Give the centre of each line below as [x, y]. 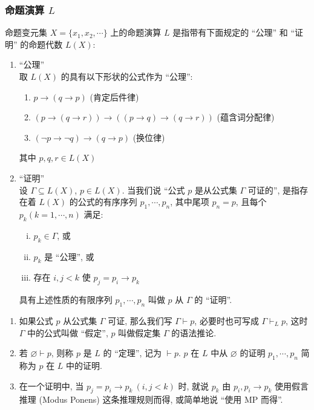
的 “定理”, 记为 [132, 353]
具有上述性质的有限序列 [66, 300]
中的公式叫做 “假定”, [68, 332]
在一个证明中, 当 [51, 386]
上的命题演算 [136, 32]
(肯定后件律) [114, 96]
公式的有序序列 [107, 202]
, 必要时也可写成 [227, 320]
